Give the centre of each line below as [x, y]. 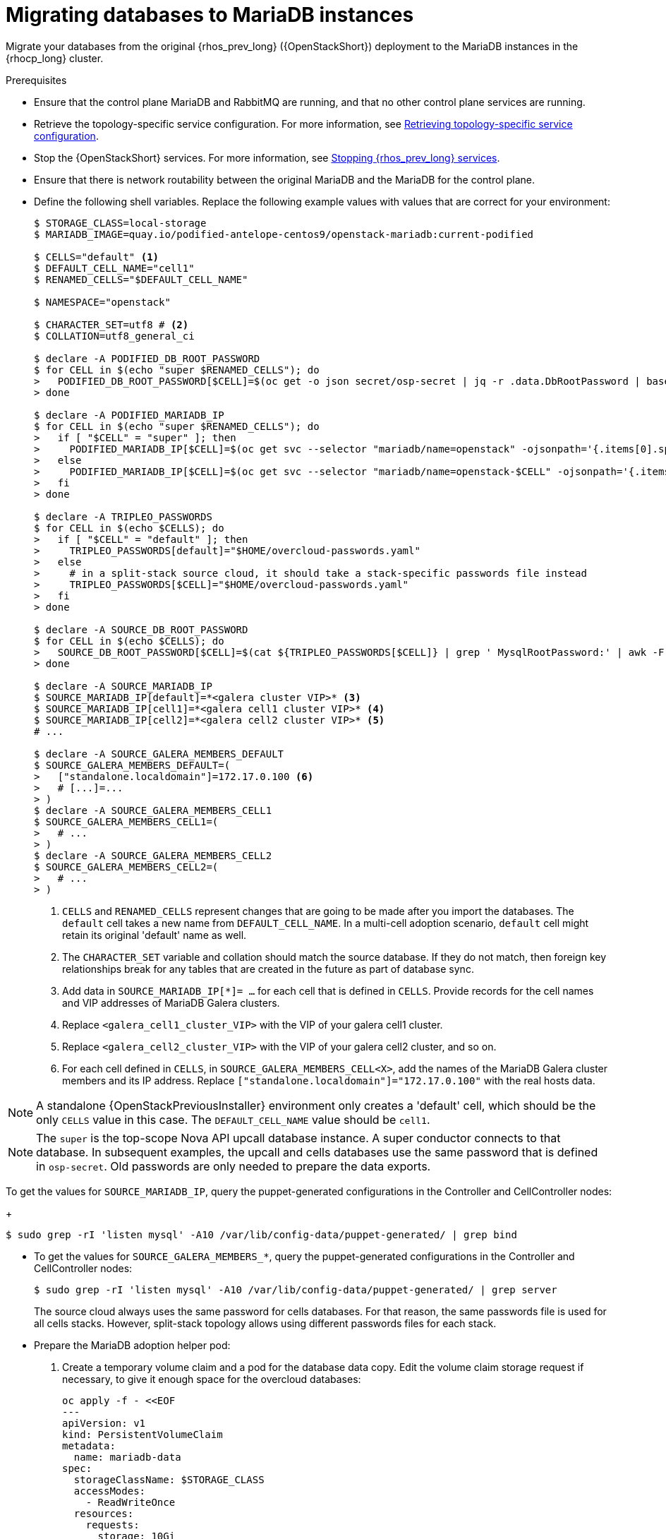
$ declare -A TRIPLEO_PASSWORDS [123, 516]
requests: [113, 1525]
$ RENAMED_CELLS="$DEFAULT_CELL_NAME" [141, 279]
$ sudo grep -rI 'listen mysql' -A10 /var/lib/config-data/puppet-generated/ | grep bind [261, 1234]
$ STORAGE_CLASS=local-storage [120, 223]
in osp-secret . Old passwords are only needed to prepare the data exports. [234, 1166]
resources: [104, 1513]
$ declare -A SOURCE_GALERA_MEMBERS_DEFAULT [159, 754]
